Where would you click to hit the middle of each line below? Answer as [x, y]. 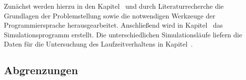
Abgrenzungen [41, 70]
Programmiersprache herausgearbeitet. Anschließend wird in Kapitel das [114, 25]
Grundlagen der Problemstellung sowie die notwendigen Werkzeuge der [110, 15]
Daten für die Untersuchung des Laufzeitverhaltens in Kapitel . [98, 44]
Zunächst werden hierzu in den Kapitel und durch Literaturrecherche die [114, 6]
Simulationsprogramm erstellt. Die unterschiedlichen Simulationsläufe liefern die [123, 34]
